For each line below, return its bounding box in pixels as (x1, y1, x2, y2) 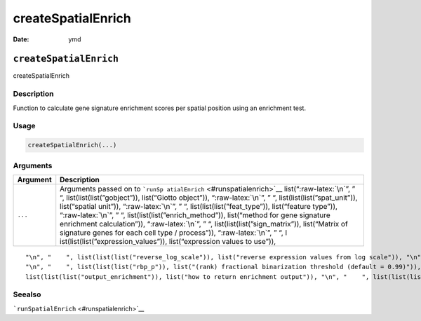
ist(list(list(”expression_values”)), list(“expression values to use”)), (60, 236, 276, 246)
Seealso (13, 289, 41, 299)
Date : (13, 35, 29, 43)
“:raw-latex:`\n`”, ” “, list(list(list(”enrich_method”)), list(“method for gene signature (60, 210, 331, 220)
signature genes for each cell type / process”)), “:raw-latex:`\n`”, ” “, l (60, 228, 288, 238)
